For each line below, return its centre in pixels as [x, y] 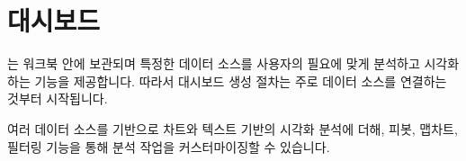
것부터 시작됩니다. [58, 98]
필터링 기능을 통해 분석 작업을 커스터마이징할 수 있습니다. [169, 146]
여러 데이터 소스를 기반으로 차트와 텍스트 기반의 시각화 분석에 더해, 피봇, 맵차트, [233, 128]
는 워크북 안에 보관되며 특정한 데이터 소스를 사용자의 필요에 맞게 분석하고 [214, 63]
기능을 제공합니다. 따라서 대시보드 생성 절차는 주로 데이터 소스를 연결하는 [241, 80]
